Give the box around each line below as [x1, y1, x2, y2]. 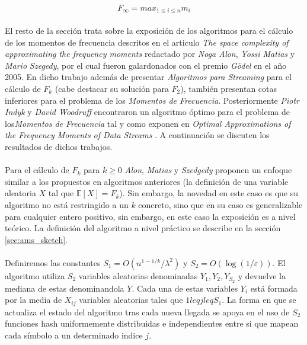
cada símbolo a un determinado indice [5, 329, 143, 341]
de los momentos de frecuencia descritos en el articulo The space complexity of [5, 36, 289, 48]
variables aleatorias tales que [79, 293, 183, 306]
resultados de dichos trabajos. [5, 140, 113, 152]
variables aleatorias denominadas [78, 269, 198, 282]
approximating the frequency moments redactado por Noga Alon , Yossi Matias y [5, 47, 295, 60]
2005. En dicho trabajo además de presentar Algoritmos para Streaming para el [5, 71, 292, 83]
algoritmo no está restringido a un [5, 198, 129, 210]
